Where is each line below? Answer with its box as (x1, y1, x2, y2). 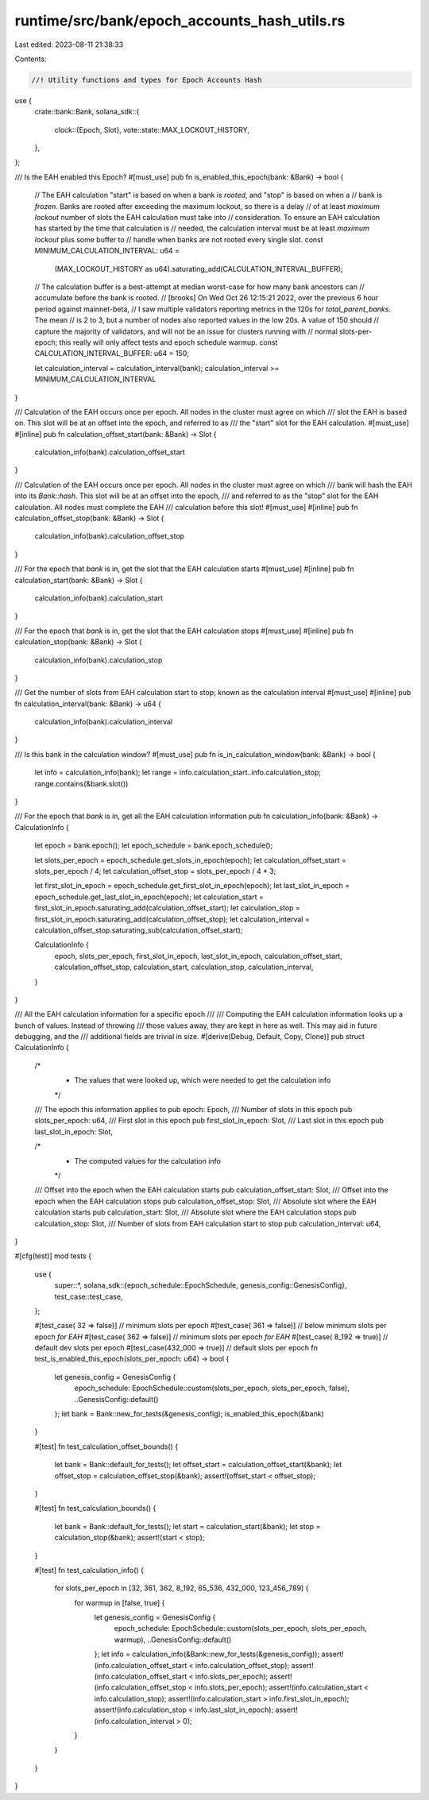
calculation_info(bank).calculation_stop (34, 655, 163, 665)
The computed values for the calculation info (74, 1156, 222, 1165)
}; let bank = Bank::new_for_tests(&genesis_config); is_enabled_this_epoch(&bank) (54, 1409, 325, 1419)
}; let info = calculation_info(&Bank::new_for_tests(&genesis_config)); (94, 1649, 320, 1659)
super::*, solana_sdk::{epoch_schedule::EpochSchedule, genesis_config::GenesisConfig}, (54, 1280, 347, 1290)
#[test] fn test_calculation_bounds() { (34, 1504, 157, 1513)
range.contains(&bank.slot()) (34, 778, 129, 788)
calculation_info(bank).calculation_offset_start (34, 447, 186, 457)
